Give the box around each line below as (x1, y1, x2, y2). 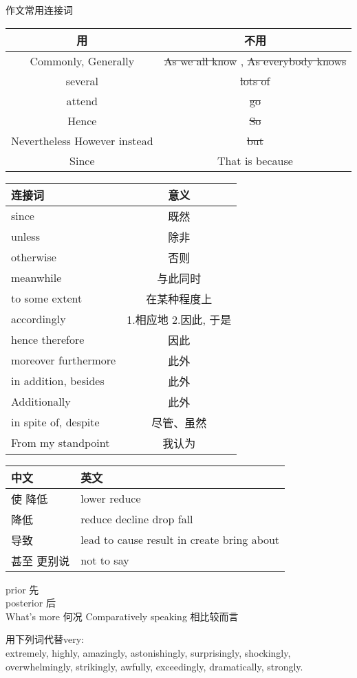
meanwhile (11, 270, 62, 286)
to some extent (11, 290, 83, 307)
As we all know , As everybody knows (164, 52, 347, 69)
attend (66, 92, 98, 109)
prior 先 (6, 582, 39, 596)
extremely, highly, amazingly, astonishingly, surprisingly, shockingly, (6, 645, 291, 659)
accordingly (11, 311, 66, 327)
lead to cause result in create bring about (80, 532, 280, 548)
